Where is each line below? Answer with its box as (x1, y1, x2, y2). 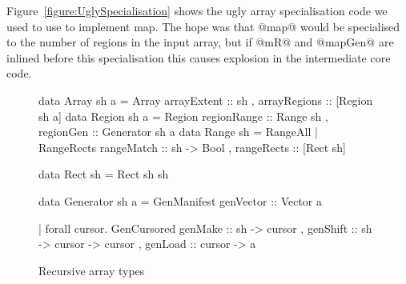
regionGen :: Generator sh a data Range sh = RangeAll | (38, 123, 318, 140)
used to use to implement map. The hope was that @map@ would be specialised (6, 18, 400, 34)
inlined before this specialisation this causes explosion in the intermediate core (6, 49, 391, 66)
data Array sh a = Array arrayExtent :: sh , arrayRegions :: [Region (38, 91, 373, 108)
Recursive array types (38, 262, 145, 278)
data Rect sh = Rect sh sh (38, 166, 169, 182)
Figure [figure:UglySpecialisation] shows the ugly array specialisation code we (6, 2, 388, 18)
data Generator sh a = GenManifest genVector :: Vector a (38, 192, 323, 209)
